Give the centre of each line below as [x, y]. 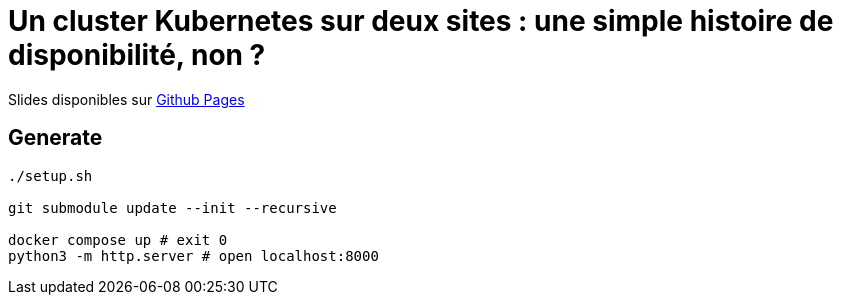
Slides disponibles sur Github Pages [126, 99]
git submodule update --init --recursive [172, 207]
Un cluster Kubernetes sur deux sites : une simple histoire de [421, 21]
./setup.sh [50, 175]
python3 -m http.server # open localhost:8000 [193, 255]
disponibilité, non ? [137, 55]
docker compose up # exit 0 [118, 239]
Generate [55, 138]
